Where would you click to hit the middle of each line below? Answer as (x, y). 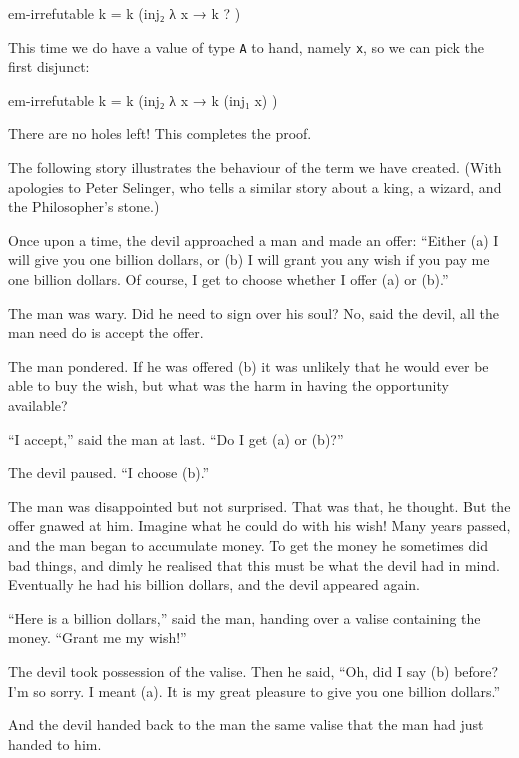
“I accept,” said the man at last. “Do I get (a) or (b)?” (176, 438)
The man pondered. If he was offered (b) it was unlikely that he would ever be (248, 365)
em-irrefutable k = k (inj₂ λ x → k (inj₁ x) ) (143, 99)
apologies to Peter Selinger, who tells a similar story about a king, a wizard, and (255, 186)
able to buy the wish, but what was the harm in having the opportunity (228, 385)
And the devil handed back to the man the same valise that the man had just (246, 724)
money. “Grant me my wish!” (97, 637)
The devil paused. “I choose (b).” (109, 472)
